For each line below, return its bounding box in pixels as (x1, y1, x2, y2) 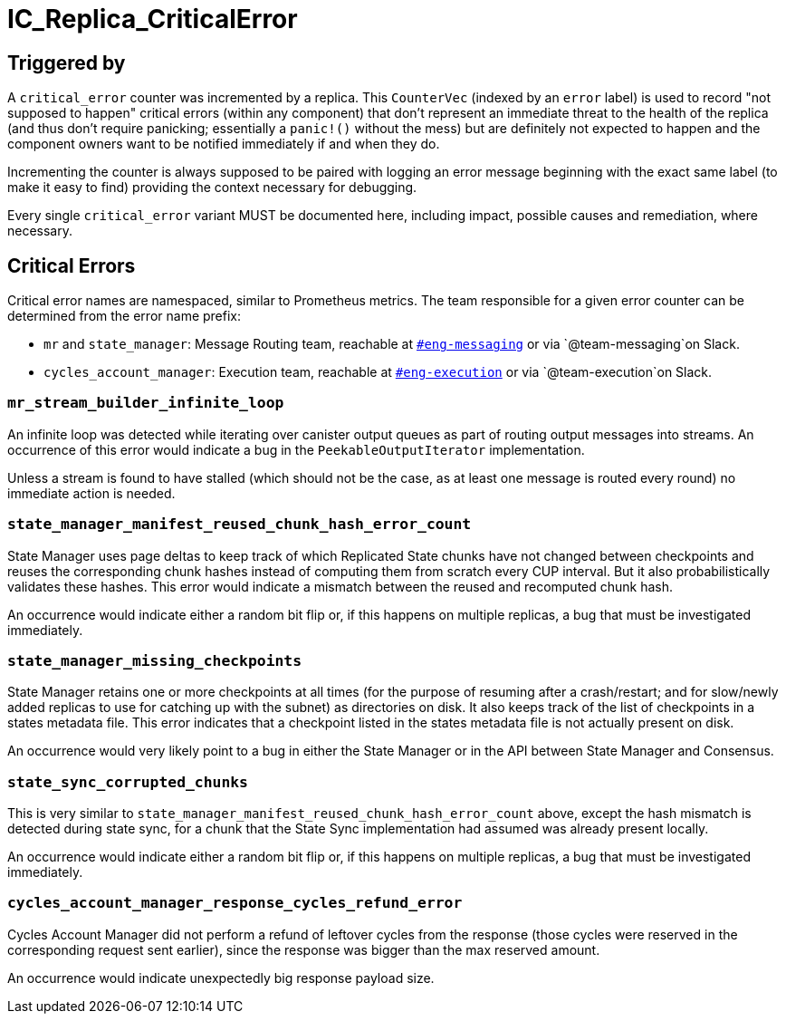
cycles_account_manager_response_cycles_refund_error (7, 894, 463, 912)
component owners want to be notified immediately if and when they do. (7, 136, 440, 152)
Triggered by (7, 51, 126, 74)
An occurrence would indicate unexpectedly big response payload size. (7, 969, 435, 986)
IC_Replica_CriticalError (7, 4, 298, 34)
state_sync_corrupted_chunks (7, 773, 248, 791)
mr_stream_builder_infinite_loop (7, 394, 284, 412)
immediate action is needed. (7, 485, 176, 501)
